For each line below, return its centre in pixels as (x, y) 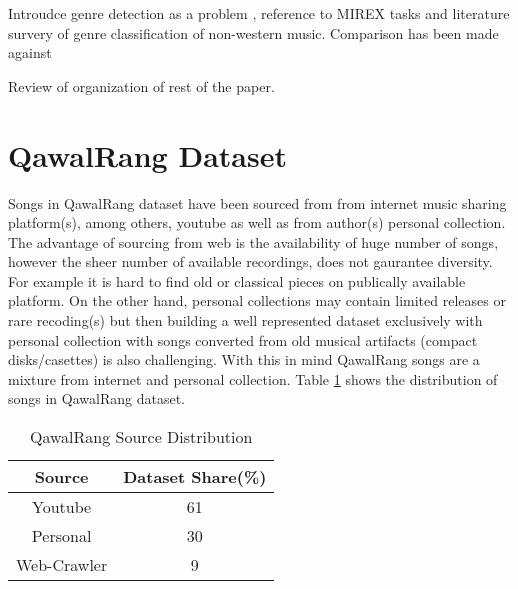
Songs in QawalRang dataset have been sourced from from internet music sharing (257, 202)
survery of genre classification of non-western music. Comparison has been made (253, 32)
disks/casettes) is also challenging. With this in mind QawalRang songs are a (244, 359)
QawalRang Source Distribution (141, 437)
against (30, 52)
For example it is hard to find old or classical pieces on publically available (237, 280)
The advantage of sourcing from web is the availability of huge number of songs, (253, 241)
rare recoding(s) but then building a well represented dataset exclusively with (245, 320)
